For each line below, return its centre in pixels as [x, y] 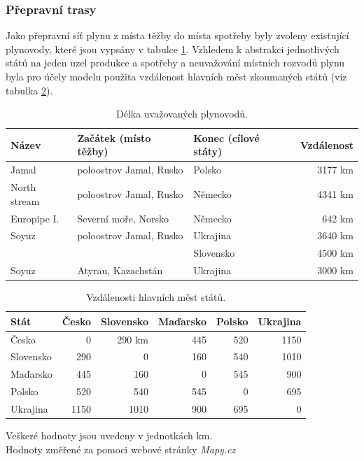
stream [25, 200]
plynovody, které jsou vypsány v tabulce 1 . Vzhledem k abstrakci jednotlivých [173, 49]
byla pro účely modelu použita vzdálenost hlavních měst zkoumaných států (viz [176, 76]
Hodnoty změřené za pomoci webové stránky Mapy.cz [121, 449]
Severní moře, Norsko [123, 218]
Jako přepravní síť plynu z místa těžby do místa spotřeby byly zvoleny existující [177, 35]
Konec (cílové [226, 137]
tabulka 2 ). [29, 90]
